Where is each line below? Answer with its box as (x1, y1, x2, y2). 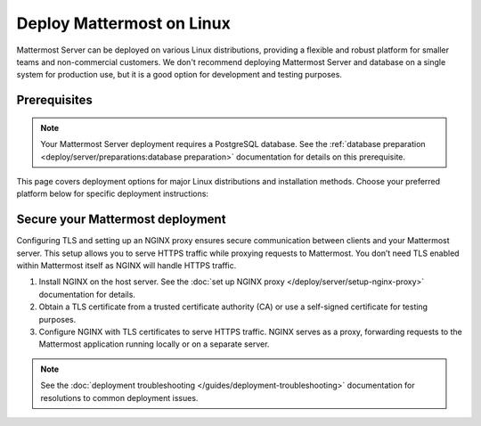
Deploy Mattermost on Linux (16, 13, 231, 33)
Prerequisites (16, 93, 93, 108)
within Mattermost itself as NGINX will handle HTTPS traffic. (16, 259, 237, 271)
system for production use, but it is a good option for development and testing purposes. (16, 70, 343, 80)
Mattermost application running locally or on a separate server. (38, 339, 270, 349)
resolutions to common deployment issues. (40, 392, 199, 403)
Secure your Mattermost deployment (16, 212, 226, 227)
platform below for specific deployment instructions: (16, 188, 209, 200)
